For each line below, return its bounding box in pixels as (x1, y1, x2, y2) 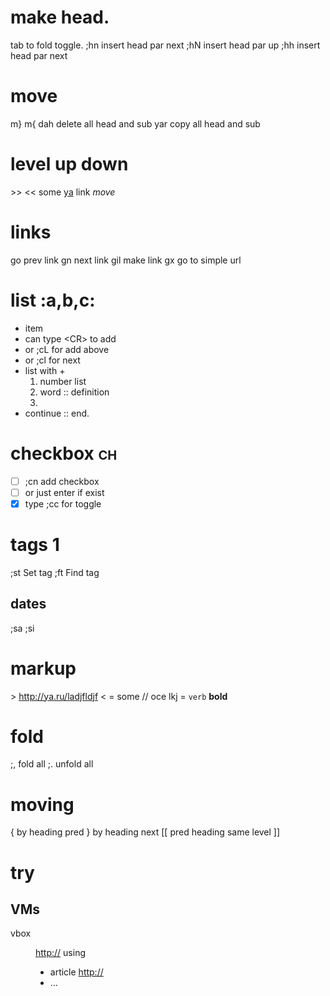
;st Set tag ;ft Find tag (10, 566, 100, 578)
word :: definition (39, 386, 110, 398)
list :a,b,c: (10, 289, 96, 311)
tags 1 (10, 534, 60, 556)
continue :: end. (24, 407, 90, 419)
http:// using (35, 947, 86, 959)
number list (39, 375, 87, 387)
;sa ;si (10, 622, 35, 634)
